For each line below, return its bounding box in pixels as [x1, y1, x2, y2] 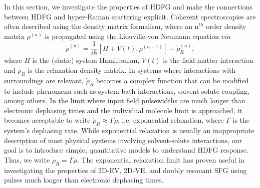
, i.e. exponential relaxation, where [117, 115, 224, 125]
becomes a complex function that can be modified [96, 75, 249, 85]
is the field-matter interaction [163, 55, 253, 65]
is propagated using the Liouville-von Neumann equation [45, 30, 219, 41]
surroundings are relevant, [4, 75, 84, 85]
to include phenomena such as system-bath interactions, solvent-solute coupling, [4, 85, 249, 96]
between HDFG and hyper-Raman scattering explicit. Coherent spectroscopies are [4, 11, 256, 21]
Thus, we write [4, 154, 50, 165]
